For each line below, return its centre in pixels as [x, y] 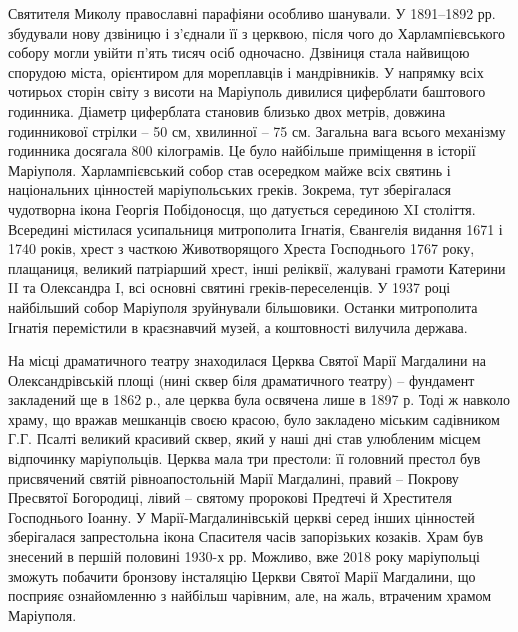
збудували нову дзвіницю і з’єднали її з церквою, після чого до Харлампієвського [256, 32]
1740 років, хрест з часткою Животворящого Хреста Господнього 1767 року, [241, 248]
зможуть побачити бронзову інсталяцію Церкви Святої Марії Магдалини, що [242, 575]
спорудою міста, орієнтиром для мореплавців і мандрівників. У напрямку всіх [246, 71]
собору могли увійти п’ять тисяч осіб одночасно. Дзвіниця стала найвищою [239, 52]
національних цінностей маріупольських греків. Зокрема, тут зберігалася [230, 189]
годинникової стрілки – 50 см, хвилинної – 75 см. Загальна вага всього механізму [257, 130]
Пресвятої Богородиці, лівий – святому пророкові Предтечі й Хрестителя [230, 497]
